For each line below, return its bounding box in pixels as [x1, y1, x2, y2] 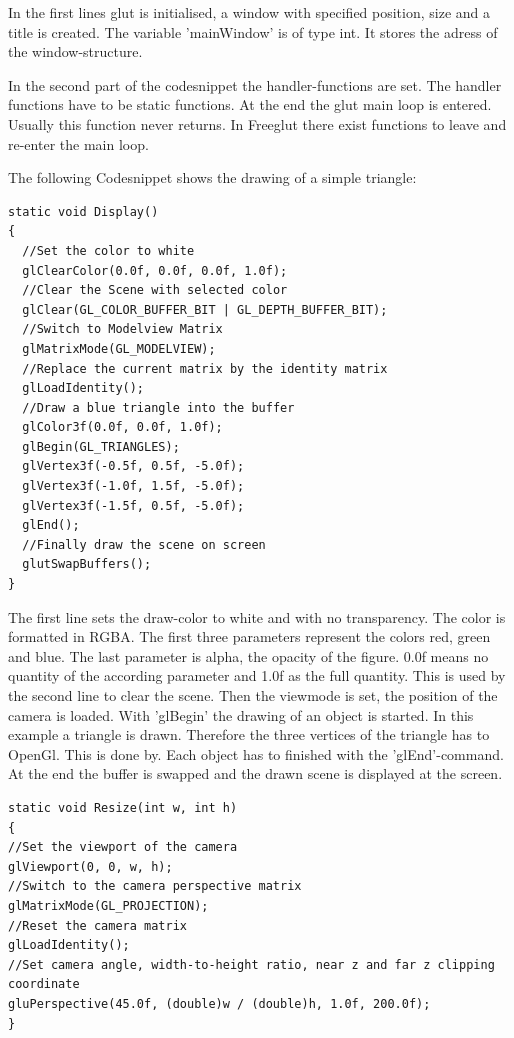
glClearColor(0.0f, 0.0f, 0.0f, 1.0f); [22, 263, 288, 278]
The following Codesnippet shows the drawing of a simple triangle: [8, 167, 417, 188]
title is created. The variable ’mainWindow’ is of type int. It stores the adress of [8, 21, 498, 42]
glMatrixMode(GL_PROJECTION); [8, 898, 209, 913]
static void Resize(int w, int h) [8, 800, 238, 815]
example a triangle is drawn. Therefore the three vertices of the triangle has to [8, 724, 490, 745]
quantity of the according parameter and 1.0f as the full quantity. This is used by [8, 665, 506, 686]
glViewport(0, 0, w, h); [8, 859, 173, 874]
